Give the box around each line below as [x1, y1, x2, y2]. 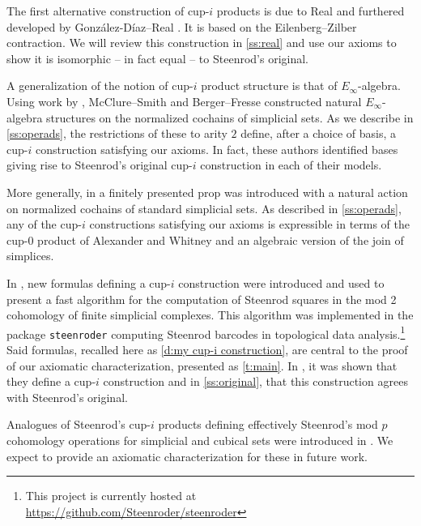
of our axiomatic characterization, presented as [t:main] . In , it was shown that [6, 357, 398, 374]
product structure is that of [201, 77, 338, 94]
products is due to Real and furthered [216, 2, 405, 19]
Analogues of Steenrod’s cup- [6, 416, 151, 433]
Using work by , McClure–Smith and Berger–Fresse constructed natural [6, 92, 362, 109]
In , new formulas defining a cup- [6, 274, 171, 291]
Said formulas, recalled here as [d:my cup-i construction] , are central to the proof [6, 341, 408, 357]
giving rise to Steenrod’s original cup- [6, 156, 193, 173]
